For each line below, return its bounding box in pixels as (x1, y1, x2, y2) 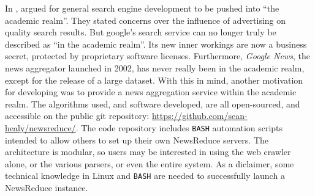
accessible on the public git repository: (5, 109, 150, 122)
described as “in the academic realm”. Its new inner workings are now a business (5, 37, 307, 50)
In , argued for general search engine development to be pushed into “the (5, 2, 279, 14)
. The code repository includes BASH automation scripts (75, 121, 283, 134)
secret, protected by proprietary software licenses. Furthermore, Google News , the (5, 49, 310, 62)
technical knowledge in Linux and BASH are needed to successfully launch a (5, 169, 285, 182)
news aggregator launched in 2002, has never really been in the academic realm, (5, 61, 305, 74)
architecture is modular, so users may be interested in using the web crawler (5, 145, 291, 158)
